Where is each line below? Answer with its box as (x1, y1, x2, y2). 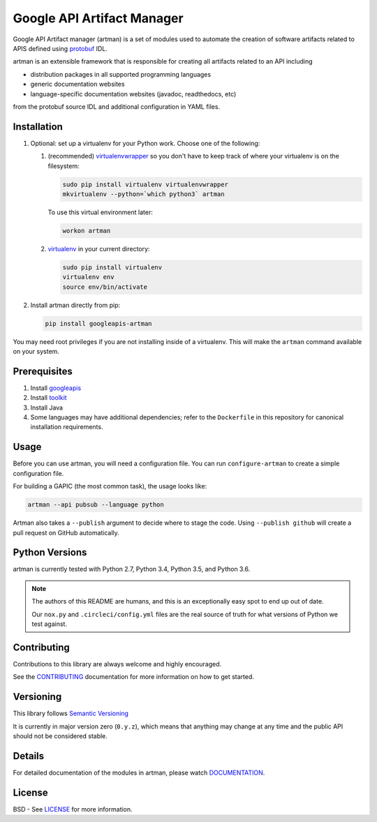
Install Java (30, 403, 63, 412)
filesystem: (47, 161, 80, 170)
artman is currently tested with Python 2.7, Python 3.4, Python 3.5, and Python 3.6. (13, 565, 251, 574)
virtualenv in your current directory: (47, 244, 150, 253)
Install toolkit (30, 394, 67, 402)
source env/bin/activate (62, 283, 148, 291)
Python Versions (13, 546, 87, 558)
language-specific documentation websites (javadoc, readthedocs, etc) (30, 89, 237, 98)
